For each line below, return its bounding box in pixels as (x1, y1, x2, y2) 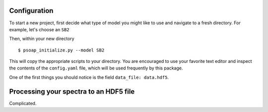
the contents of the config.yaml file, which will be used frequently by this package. (9, 65, 183, 71)
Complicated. (9, 100, 37, 106)
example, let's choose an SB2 (9, 26, 69, 32)
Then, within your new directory (9, 36, 74, 42)
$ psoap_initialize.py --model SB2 (18, 47, 105, 53)
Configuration (9, 6, 54, 15)
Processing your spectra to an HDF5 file (9, 87, 135, 96)
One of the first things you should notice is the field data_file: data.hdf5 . (9, 74, 169, 80)
